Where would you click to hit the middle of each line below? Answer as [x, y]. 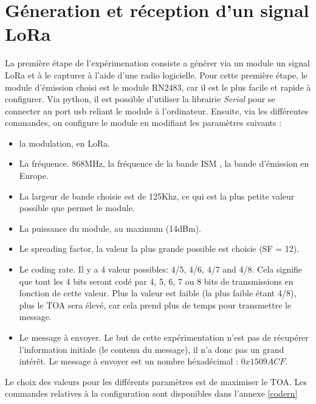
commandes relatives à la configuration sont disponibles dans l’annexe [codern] [151, 393]
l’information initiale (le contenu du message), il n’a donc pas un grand [152, 349]
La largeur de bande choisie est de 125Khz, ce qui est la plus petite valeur [157, 196]
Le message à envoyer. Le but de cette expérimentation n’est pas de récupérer [164, 337]
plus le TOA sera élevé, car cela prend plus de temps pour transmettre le [155, 305]
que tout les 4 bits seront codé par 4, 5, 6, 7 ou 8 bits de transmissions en [156, 281]
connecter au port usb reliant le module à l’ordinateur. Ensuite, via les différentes [157, 110]
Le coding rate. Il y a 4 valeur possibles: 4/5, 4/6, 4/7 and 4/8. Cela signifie [161, 269]
